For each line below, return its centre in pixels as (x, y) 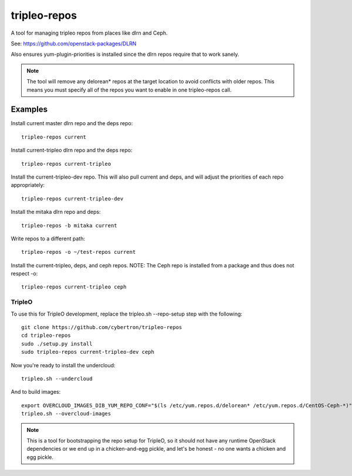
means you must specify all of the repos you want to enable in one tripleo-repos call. (129, 90)
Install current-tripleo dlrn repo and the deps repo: (72, 150)
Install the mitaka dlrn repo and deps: (56, 212)
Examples (29, 110)
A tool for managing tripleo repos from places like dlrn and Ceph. (89, 33)
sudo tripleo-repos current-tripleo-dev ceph (88, 352)
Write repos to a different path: (48, 239)
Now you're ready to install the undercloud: (63, 365)
